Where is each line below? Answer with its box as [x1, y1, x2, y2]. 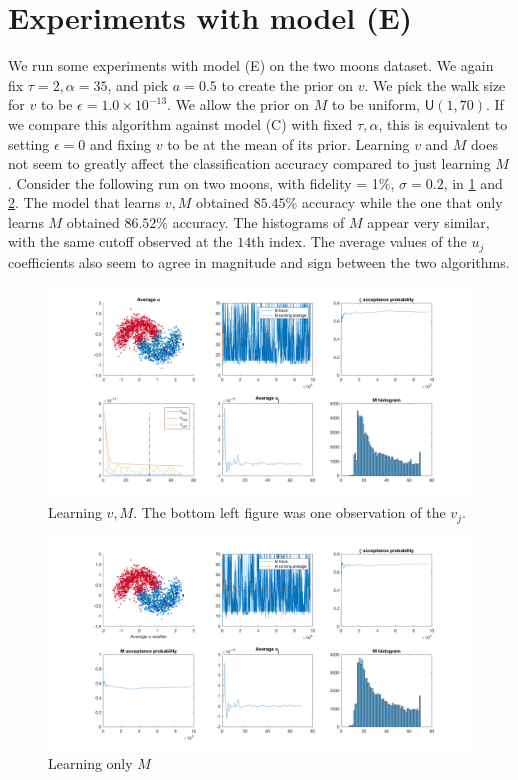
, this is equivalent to [378, 113, 508, 134]
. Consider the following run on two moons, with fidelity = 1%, [8, 172, 395, 193]
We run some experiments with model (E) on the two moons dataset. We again [8, 55, 494, 76]
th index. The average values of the [251, 231, 467, 252]
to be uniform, [332, 94, 420, 115]
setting [8, 133, 50, 154]
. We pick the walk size [364, 74, 506, 95]
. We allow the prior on [167, 94, 310, 115]
